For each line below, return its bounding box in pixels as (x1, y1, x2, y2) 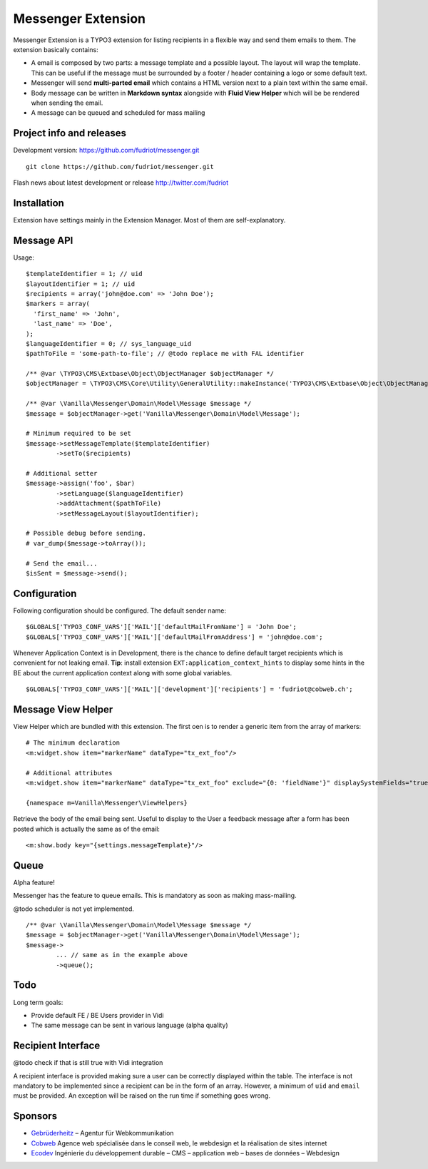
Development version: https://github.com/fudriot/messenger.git (13, 146, 200, 155)
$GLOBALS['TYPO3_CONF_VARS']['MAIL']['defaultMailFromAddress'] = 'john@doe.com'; (26, 633, 323, 641)
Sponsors (13, 1110, 57, 1123)
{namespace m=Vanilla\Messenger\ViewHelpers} (26, 799, 188, 807)
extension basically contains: (13, 45, 99, 53)
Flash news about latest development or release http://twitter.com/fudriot (13, 178, 228, 187)
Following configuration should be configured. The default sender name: (13, 606, 226, 615)
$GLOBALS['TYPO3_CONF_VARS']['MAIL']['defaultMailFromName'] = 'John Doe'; (26, 623, 297, 631)
